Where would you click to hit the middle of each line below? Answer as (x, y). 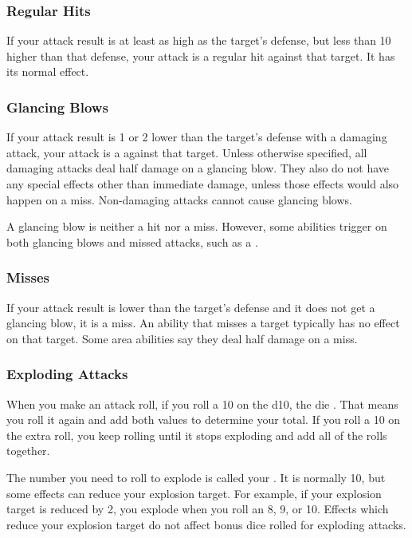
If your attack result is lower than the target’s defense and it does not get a (191, 307)
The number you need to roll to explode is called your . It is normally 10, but (196, 477)
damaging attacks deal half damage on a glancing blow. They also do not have (198, 168)
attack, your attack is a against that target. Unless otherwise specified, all (187, 152)
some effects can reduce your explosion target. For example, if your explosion (194, 493)
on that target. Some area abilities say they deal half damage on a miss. (182, 338)
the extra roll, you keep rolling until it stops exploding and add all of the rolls (197, 435)
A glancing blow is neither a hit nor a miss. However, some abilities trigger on (197, 226)
